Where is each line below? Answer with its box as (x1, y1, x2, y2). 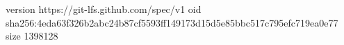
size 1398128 (6, 29, 58, 43)
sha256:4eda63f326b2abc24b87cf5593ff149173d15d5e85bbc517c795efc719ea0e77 (6, 15, 338, 29)
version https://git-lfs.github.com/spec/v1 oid (6, 2, 202, 16)
